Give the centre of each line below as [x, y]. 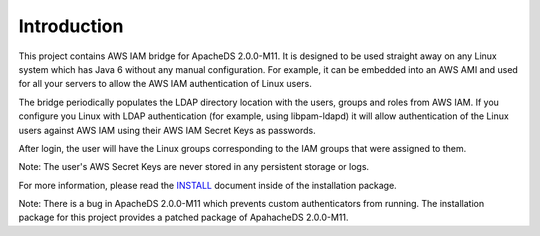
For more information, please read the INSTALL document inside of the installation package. [207, 185]
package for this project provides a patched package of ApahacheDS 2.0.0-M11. [183, 217]
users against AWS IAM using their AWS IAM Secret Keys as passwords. [167, 130]
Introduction [71, 26]
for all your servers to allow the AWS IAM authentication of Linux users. [165, 84]
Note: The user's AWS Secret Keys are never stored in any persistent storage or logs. [194, 167]
